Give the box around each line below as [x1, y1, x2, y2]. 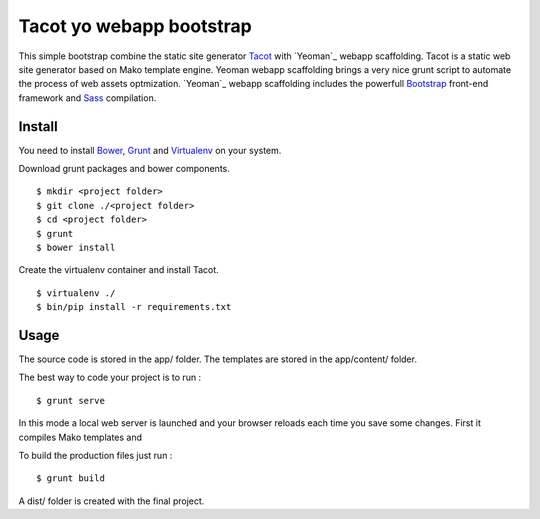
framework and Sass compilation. [18, 91, 157, 104]
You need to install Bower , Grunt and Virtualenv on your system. [18, 144, 282, 156]
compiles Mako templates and [18, 431, 143, 443]
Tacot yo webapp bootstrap [18, 15, 252, 37]
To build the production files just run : [18, 450, 173, 461]
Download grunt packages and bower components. [18, 163, 230, 175]
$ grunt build [36, 473, 105, 484]
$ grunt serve [36, 395, 105, 406]
